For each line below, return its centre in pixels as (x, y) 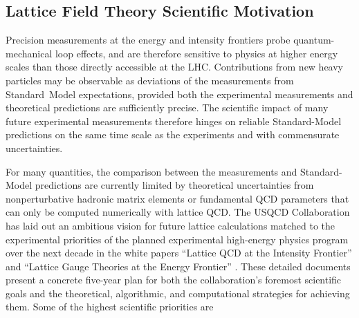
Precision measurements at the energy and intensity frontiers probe (148, 40)
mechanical (29, 53)
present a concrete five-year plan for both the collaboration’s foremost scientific (174, 280)
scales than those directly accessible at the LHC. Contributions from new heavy (175, 67)
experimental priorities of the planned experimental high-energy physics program (177, 239)
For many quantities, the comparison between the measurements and (151, 171)
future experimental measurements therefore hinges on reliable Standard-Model (174, 121)
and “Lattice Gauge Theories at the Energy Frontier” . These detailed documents (178, 266)
